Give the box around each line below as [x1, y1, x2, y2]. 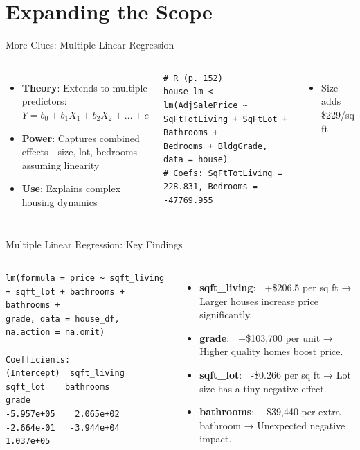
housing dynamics [21, 194, 98, 209]
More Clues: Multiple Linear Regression [6, 37, 174, 52]
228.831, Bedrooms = [163, 182, 258, 192]
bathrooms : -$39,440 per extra [199, 404, 341, 419]
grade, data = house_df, [6, 313, 120, 324]
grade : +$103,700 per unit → [199, 330, 333, 345]
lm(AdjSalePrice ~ [163, 100, 248, 110]
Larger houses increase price [199, 293, 318, 308]
